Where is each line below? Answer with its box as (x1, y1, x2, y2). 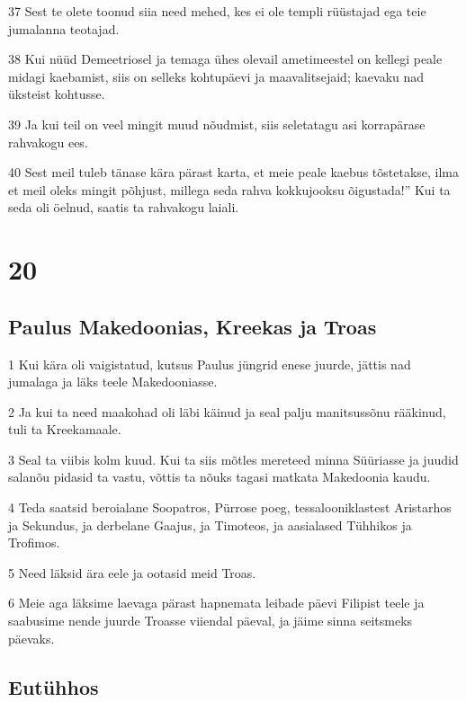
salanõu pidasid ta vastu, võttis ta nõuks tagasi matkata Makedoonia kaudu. (8, 467, 431, 486)
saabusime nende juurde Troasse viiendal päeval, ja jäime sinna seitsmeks (8, 611, 413, 630)
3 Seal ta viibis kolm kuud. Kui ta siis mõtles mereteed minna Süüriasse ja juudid (8, 449, 459, 468)
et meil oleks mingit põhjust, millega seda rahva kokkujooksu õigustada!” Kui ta (8, 180, 451, 199)
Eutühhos (8, 672, 99, 700)
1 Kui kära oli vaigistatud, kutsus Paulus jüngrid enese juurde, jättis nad (8, 354, 411, 373)
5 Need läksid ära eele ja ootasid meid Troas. (8, 563, 256, 582)
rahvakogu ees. (8, 132, 88, 151)
